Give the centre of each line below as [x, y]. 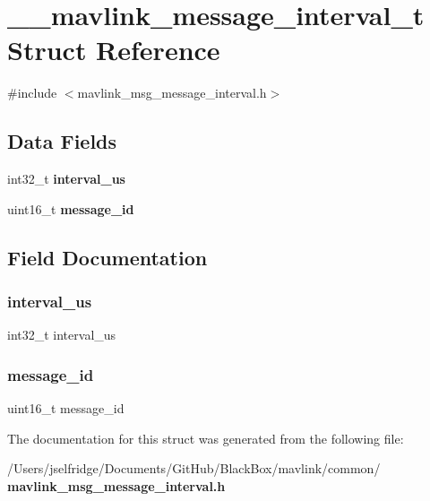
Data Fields [62, 141]
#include [32, 93]
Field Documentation [107, 257]
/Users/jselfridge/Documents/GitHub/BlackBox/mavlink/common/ [194, 468]
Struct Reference [114, 50]
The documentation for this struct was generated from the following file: [206, 438]
